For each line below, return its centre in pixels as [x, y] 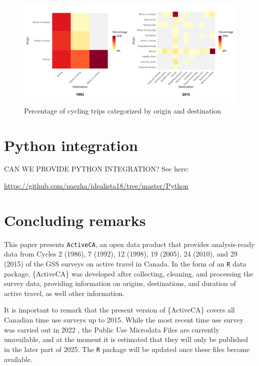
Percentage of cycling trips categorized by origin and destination [123, 110]
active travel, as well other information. [64, 293]
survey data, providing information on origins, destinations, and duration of [120, 283]
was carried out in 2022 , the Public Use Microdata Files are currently [112, 329]
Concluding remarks [75, 220]
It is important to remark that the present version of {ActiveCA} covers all [119, 310]
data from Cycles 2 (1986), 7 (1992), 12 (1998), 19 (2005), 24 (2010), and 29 [121, 254]
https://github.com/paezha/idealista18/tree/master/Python [96, 186]
